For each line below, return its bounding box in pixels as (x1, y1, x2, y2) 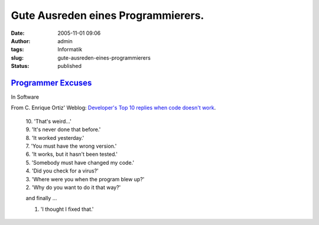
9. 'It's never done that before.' (25, 126, 101, 133)
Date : (11, 30, 25, 37)
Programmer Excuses (11, 77, 92, 88)
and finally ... (25, 195, 57, 202)
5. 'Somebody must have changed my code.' (25, 159, 135, 166)
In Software (11, 93, 40, 100)
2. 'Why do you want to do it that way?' (25, 184, 121, 191)
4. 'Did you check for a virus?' (25, 167, 99, 174)
